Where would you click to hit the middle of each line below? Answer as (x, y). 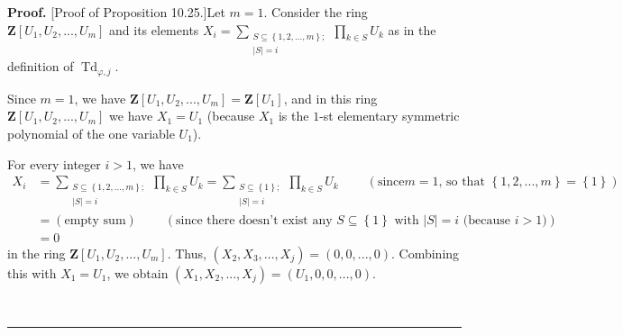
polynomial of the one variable (91, 133)
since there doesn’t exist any (254, 220)
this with (32, 272)
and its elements (154, 29)
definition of (41, 66)
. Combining (426, 253)
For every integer (54, 163)
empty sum (95, 220)
